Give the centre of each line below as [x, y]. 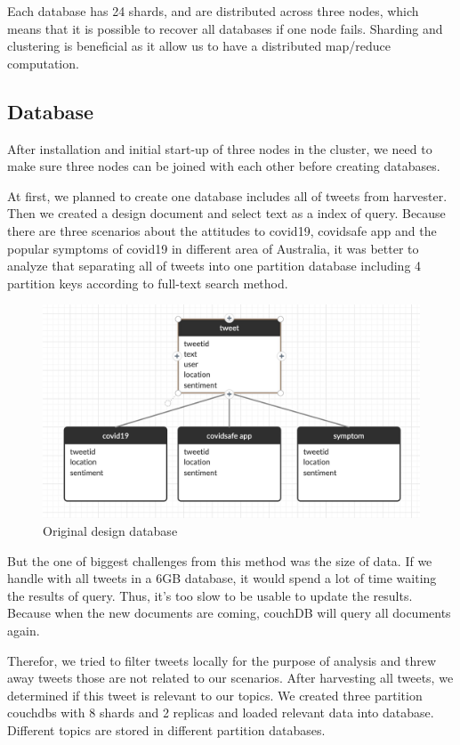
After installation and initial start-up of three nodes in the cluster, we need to [220, 148]
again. [24, 631]
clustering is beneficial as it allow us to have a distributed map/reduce [199, 46]
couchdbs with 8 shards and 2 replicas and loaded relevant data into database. [221, 713]
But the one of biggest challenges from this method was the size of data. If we [220, 560]
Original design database [110, 531]
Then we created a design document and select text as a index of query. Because [226, 213]
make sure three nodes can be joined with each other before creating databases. [224, 166]
